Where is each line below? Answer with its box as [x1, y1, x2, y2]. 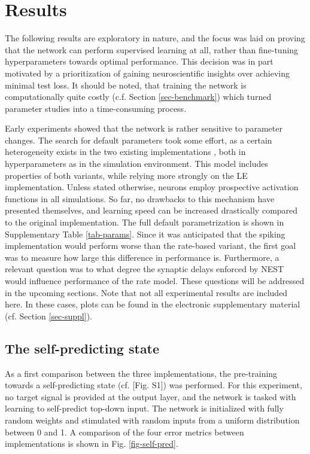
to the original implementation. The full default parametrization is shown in [5, 216, 284, 228]
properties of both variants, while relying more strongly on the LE [5, 169, 248, 181]
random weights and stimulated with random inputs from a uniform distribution [5, 413, 300, 426]
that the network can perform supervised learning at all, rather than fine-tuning [5, 43, 299, 56]
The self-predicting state [5, 339, 160, 357]
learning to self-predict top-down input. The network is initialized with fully [5, 402, 284, 415]
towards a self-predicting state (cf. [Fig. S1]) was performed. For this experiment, [5, 379, 302, 391]
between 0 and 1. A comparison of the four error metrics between [5, 425, 244, 438]
